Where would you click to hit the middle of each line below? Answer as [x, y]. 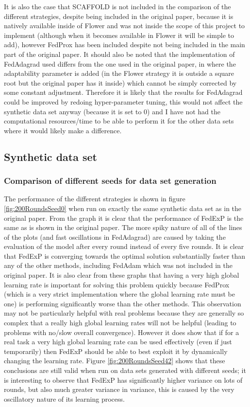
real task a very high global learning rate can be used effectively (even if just [118, 342]
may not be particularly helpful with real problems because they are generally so [124, 313]
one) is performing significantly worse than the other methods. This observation [123, 303]
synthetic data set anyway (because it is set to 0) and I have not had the [112, 111]
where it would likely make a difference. [63, 130]
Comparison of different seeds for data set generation [110, 181]
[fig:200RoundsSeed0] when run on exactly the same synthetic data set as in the [123, 208]
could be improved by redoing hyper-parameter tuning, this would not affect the [123, 101]
